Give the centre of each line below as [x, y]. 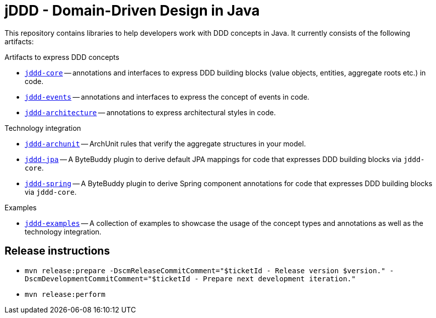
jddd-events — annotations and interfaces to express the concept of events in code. [167, 97]
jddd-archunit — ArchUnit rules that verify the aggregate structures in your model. [165, 143]
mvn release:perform [65, 294]
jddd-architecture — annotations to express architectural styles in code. [150, 112]
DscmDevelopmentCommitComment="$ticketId [107, 279]
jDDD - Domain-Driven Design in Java [132, 11]
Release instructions [57, 251]
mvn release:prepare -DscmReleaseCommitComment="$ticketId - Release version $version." [205, 270]
